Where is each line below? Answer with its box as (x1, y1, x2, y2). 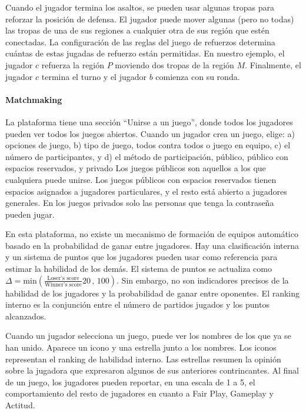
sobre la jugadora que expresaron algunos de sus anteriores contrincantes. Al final (5, 364, 299, 377)
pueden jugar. (5, 208, 55, 220)
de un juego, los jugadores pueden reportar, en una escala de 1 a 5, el (5, 375, 255, 388)
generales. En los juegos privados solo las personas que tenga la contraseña (5, 196, 274, 209)
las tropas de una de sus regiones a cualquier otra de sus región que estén (5, 24, 270, 36)
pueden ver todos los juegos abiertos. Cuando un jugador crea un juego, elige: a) (5, 127, 295, 139)
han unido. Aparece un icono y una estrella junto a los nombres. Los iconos (5, 341, 277, 354)
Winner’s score (44, 281, 82, 288)
